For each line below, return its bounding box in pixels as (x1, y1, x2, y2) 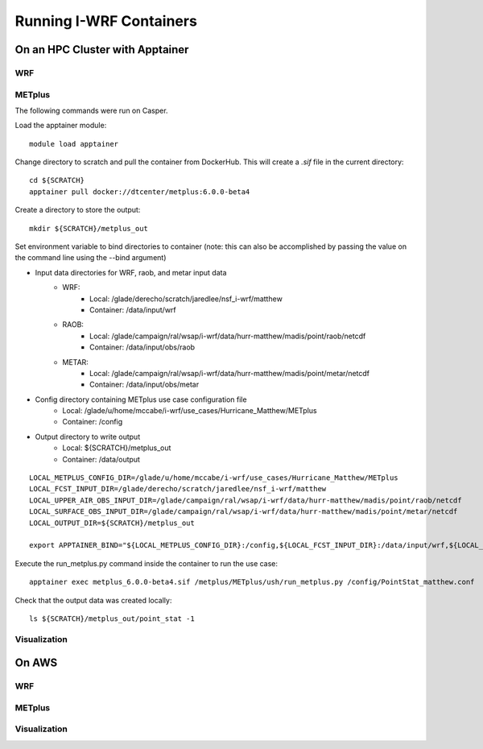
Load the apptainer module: (14, 121, 107, 130)
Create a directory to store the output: (14, 205, 141, 215)
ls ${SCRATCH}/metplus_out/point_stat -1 (29, 614, 195, 623)
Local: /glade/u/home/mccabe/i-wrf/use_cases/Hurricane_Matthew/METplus (62, 406, 317, 416)
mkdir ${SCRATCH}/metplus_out (29, 224, 149, 233)
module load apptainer (29, 139, 119, 148)
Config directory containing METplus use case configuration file (35, 395, 247, 404)
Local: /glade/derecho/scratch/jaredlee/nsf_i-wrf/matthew (89, 294, 283, 304)
